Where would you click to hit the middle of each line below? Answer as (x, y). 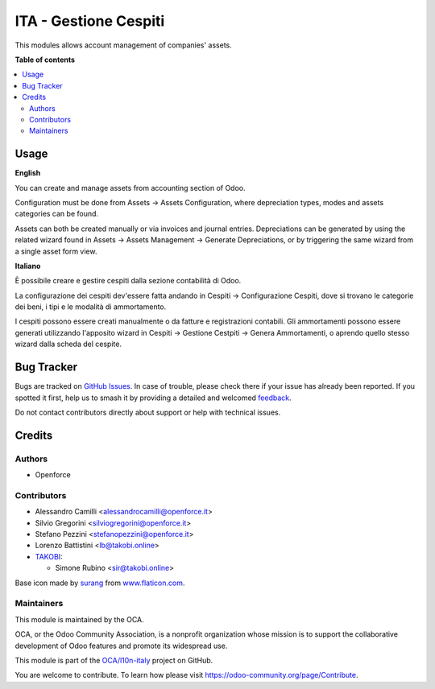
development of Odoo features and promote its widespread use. (121, 646)
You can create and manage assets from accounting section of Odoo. (130, 188)
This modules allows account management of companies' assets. (124, 45)
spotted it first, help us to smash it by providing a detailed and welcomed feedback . (153, 398)
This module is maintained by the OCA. (79, 619)
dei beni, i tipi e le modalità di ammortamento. (91, 307)
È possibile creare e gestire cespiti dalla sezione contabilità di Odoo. (128, 281)
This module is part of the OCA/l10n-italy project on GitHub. (114, 660)
